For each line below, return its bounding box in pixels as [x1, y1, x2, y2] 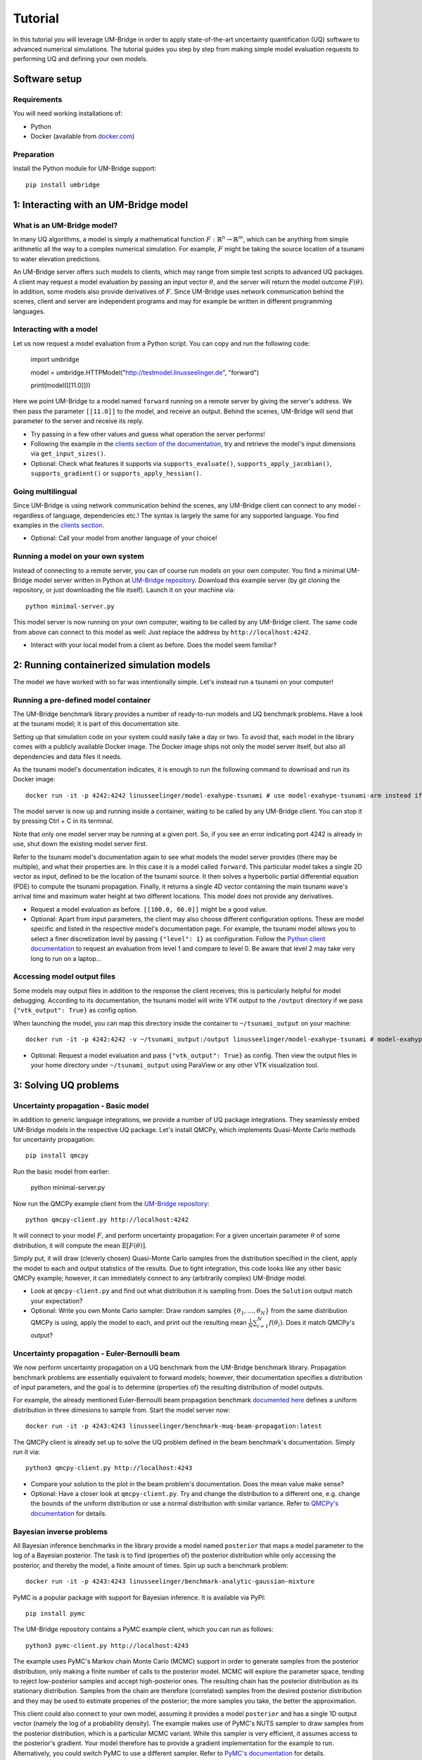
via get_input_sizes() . [30, 449, 106, 458]
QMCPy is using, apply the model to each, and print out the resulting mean [30, 1319, 247, 1327]
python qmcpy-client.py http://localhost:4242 [25, 1215, 189, 1224]
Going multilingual [13, 486, 77, 496]
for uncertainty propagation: [13, 1135, 95, 1143]
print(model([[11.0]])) [30, 381, 91, 389]
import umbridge [30, 356, 79, 364]
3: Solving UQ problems [13, 1079, 120, 1091]
